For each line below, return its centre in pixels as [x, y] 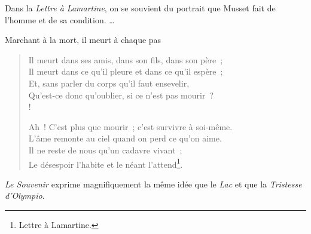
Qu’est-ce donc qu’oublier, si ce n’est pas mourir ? [121, 95]
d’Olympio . [25, 195]
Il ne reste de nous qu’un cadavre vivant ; [105, 150]
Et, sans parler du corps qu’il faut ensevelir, [109, 83]
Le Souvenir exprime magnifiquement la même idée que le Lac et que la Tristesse [153, 184]
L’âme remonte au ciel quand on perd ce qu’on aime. [125, 138]
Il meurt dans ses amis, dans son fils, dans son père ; [126, 59]
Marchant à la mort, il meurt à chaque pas [83, 40]
